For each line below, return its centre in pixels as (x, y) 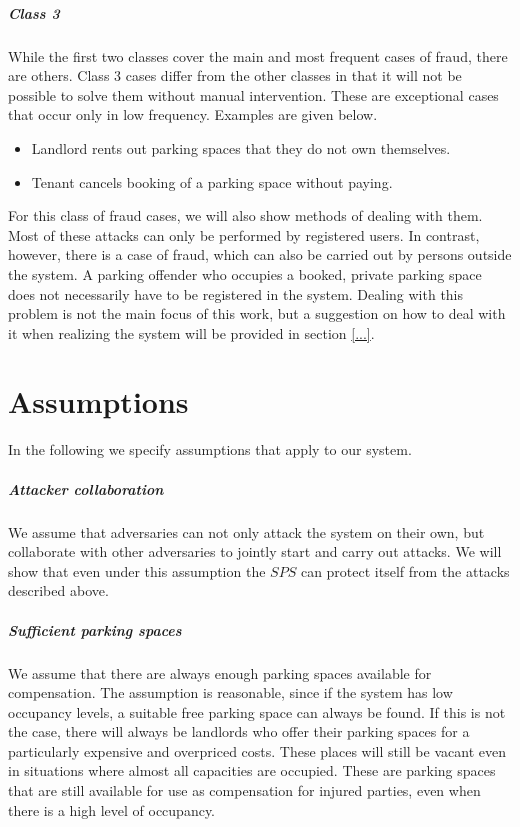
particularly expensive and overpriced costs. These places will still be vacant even (257, 750)
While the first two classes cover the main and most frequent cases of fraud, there (258, 55)
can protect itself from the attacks (405, 570)
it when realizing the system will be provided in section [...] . (191, 332)
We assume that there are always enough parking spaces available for (220, 672)
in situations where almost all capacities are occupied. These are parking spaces (252, 770)
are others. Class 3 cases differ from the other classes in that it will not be (235, 75)
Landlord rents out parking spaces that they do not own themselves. (241, 147)
